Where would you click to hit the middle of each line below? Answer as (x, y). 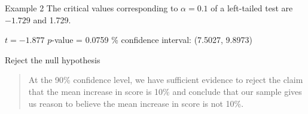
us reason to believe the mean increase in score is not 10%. (136, 103)
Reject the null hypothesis (53, 59)
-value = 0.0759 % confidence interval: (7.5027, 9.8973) (152, 40)
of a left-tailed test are (252, 8)
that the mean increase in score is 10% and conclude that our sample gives (165, 91)
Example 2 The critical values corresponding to (92, 8)
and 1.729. (52, 19)
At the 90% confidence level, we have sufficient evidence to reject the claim (166, 80)
